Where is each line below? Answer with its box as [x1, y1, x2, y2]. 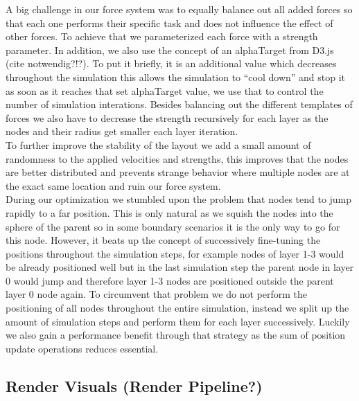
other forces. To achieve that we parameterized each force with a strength [6, 29, 318, 44]
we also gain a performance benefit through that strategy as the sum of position [6, 328, 346, 342]
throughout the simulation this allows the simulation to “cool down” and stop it [6, 69, 346, 84]
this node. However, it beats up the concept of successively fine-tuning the [6, 233, 321, 247]
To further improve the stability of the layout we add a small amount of [6, 137, 311, 152]
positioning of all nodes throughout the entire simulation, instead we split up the [6, 301, 349, 315]
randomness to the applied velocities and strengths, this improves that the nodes [6, 151, 349, 166]
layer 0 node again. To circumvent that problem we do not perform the [6, 287, 307, 301]
